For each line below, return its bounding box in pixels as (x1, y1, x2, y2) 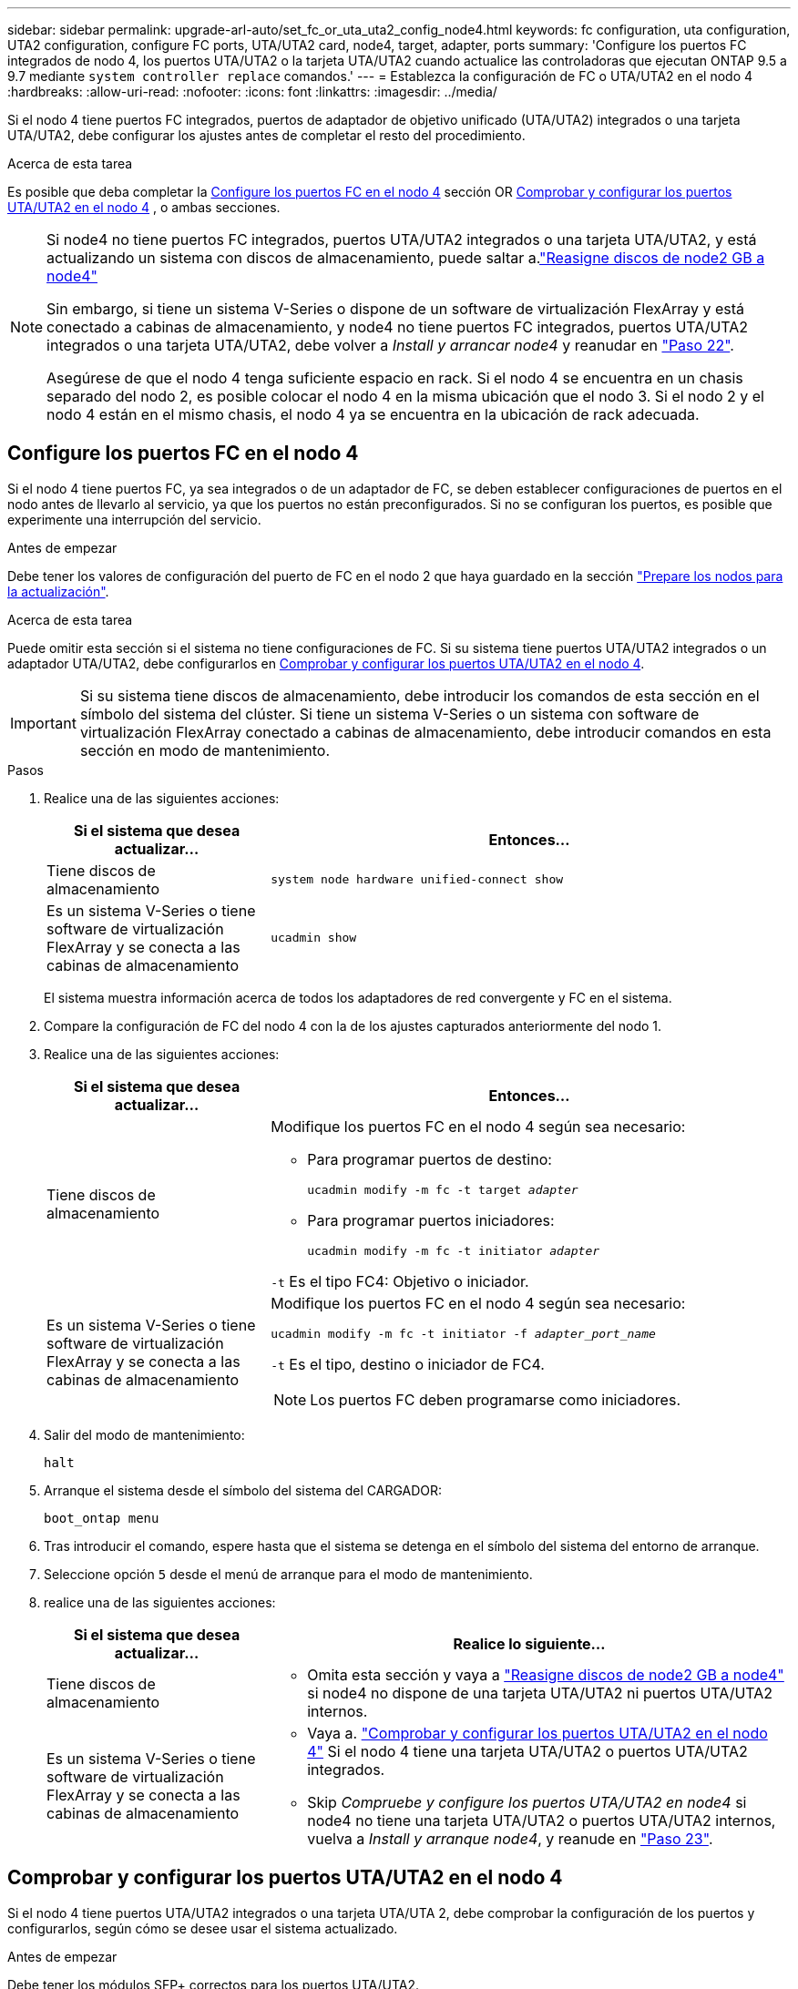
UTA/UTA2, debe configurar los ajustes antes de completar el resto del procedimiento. (7, 127, 526, 143)
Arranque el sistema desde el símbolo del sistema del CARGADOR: (44, 1482, 443, 1498)
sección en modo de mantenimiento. (79, 740, 330, 760)
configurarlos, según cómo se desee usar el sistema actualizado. (7, 1920, 398, 1936)
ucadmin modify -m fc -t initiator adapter (307, 1243, 600, 1258)
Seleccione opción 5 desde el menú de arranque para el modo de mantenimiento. (44, 1566, 533, 1582)
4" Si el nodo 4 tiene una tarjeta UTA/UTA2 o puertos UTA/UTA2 (307, 1741, 748, 1760)
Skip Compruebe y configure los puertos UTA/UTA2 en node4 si (307, 1792, 747, 1811)
